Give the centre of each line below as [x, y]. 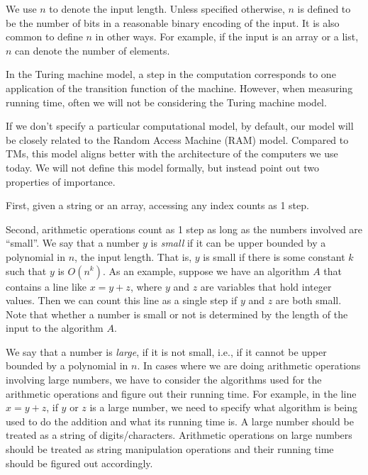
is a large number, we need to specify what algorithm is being [224, 407]
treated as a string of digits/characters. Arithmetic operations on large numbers [179, 435]
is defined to [324, 9]
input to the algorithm [55, 328]
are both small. [308, 300]
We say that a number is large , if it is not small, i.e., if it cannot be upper [166, 351]
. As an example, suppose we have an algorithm [206, 270]
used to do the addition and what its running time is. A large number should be [180, 421]
